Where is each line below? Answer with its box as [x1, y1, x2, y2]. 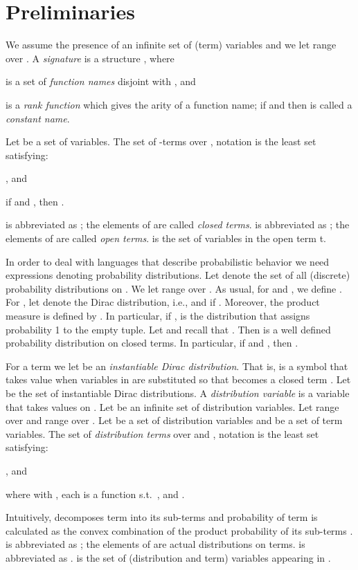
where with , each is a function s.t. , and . [6, 486, 185, 501]
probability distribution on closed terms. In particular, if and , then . [6, 335, 298, 350]
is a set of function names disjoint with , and [6, 74, 196, 89]
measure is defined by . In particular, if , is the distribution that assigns [6, 309, 310, 323]
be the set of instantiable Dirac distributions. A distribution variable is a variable [6, 386, 350, 400]
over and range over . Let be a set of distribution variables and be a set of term [6, 413, 343, 427]
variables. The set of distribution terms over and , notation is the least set [6, 426, 319, 441]
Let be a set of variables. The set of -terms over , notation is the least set [6, 134, 316, 149]
